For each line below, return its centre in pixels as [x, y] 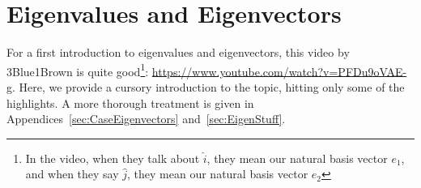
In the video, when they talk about [113, 158]
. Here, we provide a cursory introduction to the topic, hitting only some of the [208, 86]
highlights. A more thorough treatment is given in [130, 103]
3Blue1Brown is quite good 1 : [78, 70]
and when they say [72, 174]
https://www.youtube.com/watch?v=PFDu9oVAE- [279, 71]
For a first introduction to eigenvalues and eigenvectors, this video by [178, 52]
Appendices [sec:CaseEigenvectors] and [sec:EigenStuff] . [146, 119]
